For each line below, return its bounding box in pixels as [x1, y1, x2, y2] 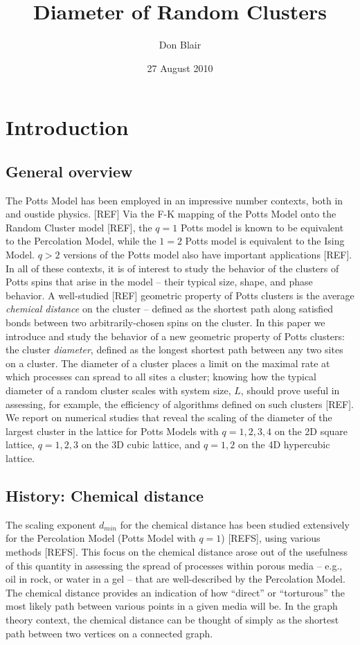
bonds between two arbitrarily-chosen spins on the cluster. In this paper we [6, 315, 325, 330]
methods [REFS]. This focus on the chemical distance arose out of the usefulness [6, 544, 348, 558]
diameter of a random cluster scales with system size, [6, 383, 231, 398]
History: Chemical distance [6, 484, 204, 506]
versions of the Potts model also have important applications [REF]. [63, 247, 352, 262]
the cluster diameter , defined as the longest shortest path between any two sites [6, 342, 343, 357]
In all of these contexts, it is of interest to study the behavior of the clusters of [6, 260, 339, 275]
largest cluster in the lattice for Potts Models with [6, 423, 219, 438]
